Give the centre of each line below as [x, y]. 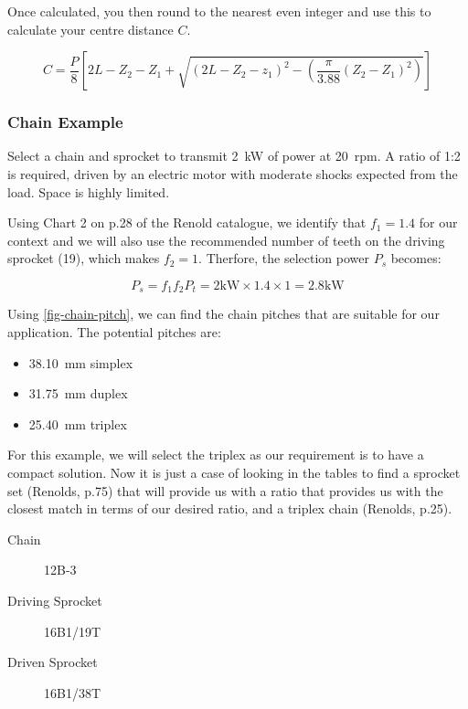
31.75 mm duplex [78, 393]
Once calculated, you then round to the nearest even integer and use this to [219, 11]
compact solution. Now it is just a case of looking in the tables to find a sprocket [234, 472]
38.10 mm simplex [81, 362]
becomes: [416, 258]
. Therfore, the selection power [284, 258]
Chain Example [65, 122]
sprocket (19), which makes [84, 258]
